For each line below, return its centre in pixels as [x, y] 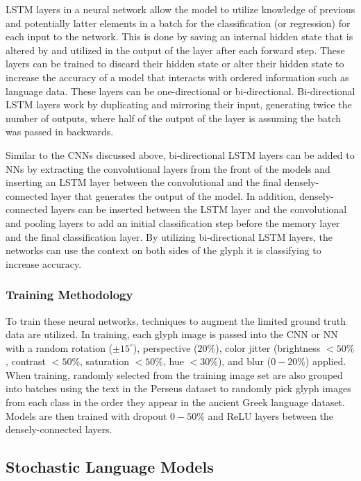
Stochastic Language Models [110, 467]
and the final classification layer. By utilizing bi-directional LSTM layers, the [169, 236]
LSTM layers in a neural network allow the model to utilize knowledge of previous [180, 9]
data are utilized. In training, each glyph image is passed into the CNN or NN [172, 334]
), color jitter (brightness [268, 347]
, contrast [26, 361]
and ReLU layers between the [271, 415]
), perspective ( [165, 347]
